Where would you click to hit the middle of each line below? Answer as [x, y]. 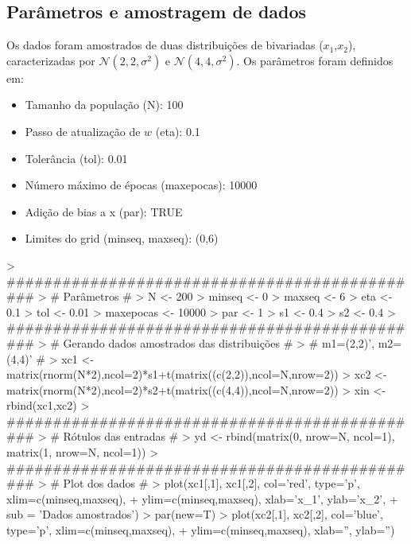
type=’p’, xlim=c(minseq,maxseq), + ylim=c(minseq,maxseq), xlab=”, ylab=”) [201, 530]
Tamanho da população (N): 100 [104, 105]
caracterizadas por [51, 60]
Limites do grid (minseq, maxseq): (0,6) [122, 238]
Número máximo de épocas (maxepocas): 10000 [141, 185]
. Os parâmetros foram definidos [315, 60]
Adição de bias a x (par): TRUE [104, 211]
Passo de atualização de [83, 131]
